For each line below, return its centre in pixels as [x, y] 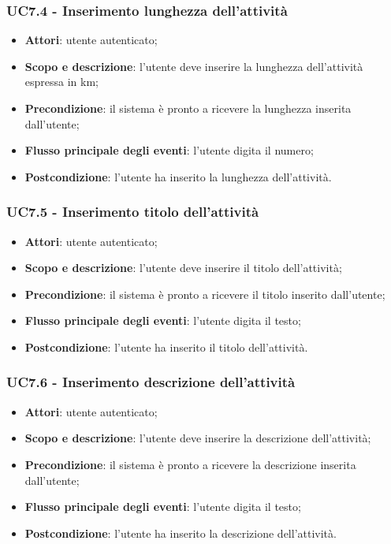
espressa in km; [61, 82]
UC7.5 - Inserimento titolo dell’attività [133, 212]
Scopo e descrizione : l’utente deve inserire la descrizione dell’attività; [198, 438]
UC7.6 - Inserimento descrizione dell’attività [151, 382]
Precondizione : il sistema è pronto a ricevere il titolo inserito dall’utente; [205, 294]
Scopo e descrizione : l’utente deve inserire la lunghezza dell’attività [194, 66]
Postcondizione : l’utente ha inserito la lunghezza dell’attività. [178, 176]
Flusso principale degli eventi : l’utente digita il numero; [169, 150]
